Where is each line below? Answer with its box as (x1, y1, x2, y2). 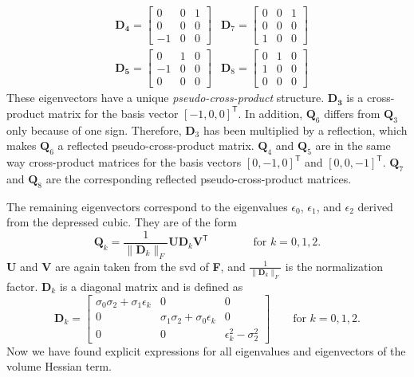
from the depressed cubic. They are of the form (6, 214, 237, 230)
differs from (324, 104, 380, 121)
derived (357, 198, 393, 214)
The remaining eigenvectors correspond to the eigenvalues (6, 198, 288, 214)
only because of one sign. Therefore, (6, 121, 182, 138)
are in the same (315, 137, 391, 154)
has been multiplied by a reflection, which (203, 121, 408, 138)
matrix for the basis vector (48, 104, 179, 121)
